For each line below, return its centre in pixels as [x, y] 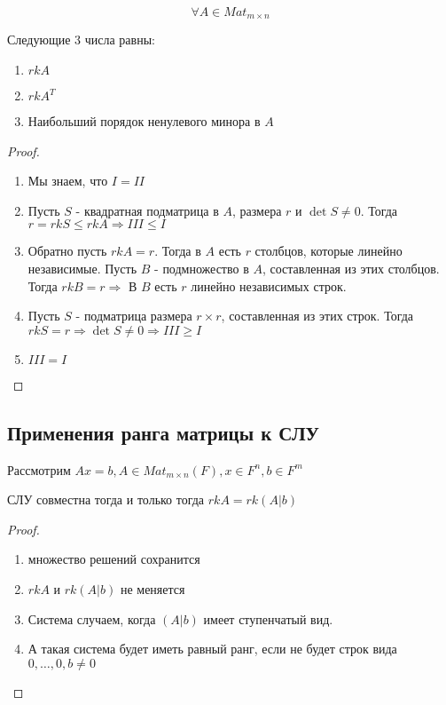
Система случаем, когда [92, 618]
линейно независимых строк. [269, 285]
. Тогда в [178, 251]
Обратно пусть [67, 251]
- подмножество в [202, 269]
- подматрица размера [134, 316]
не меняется [153, 588]
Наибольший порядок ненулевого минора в [144, 121]
